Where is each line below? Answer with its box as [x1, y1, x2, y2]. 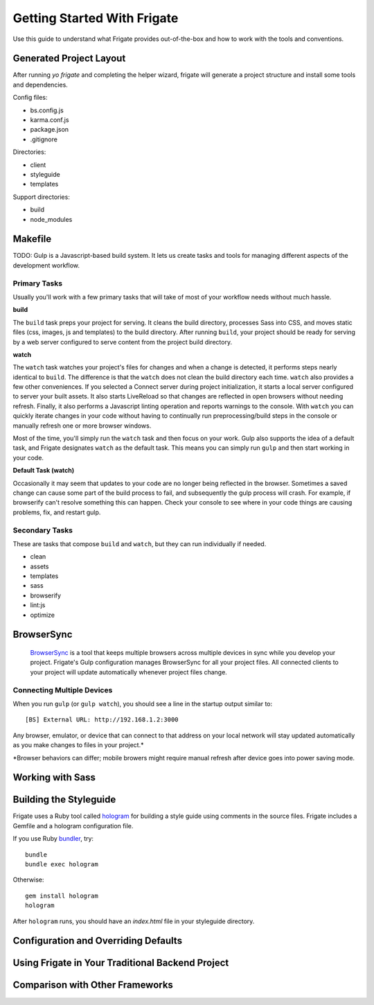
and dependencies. [12, 80, 69, 89]
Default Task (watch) [12, 466, 75, 475]
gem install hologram [25, 891, 98, 900]
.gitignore [30, 135, 58, 143]
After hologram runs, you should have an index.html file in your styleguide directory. [12, 917, 255, 925]
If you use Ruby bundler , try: [12, 834, 93, 843]
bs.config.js [30, 106, 64, 114]
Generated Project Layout [12, 53, 126, 64]
